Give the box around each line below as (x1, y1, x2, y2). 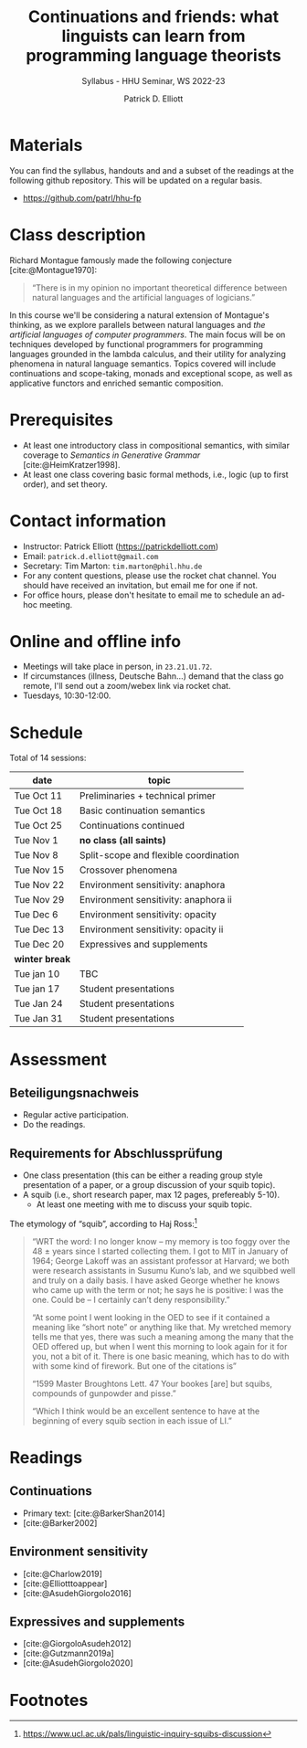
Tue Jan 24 (14, 998, 63, 1011)
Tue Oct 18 (14, 804, 62, 817)
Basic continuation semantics (79, 804, 206, 817)
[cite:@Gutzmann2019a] (22, 1647, 114, 1659)
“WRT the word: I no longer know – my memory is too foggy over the (31, 1235, 291, 1246)
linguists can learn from (61, 26, 246, 47)
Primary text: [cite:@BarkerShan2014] (22, 1508, 166, 1519)
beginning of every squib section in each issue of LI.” (31, 1414, 233, 1426)
